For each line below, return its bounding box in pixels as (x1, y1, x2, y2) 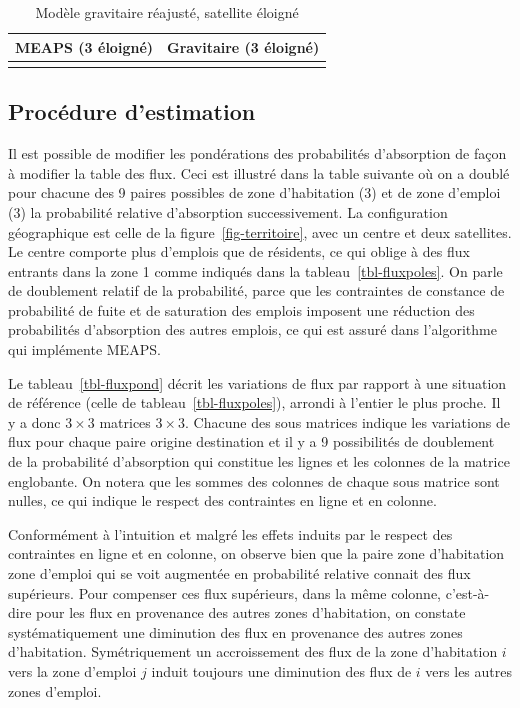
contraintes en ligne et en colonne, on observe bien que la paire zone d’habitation (8, 543, 505, 564)
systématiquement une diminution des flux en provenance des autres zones (8, 621, 463, 642)
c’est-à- (445, 582, 490, 603)
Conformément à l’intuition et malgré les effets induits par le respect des (8, 523, 453, 544)
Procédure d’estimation (8, 96, 256, 127)
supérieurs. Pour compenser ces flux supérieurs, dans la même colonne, (8, 582, 442, 603)
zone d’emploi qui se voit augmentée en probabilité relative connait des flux (8, 563, 471, 584)
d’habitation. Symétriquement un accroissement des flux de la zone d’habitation (8, 641, 498, 662)
